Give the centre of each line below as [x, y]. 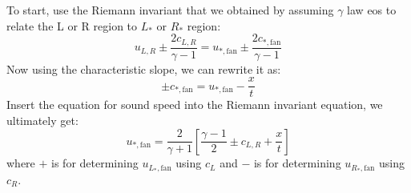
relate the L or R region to [72, 25]
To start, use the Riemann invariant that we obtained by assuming [170, 10]
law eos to [372, 10]
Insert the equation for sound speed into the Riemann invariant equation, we [195, 105]
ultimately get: [42, 120]
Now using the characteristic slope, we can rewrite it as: [144, 68]
